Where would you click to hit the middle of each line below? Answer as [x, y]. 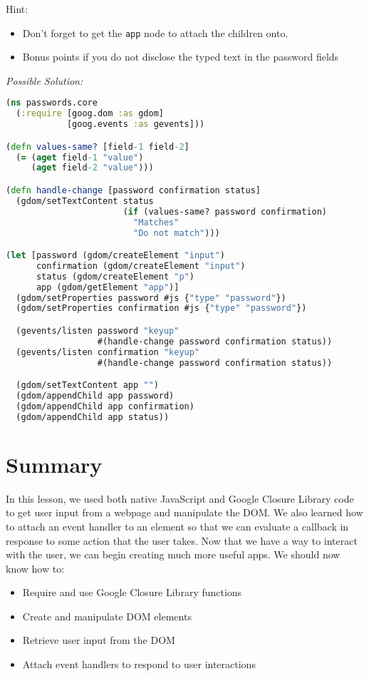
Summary [54, 464]
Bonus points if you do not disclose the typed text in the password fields [181, 57]
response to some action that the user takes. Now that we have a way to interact [182, 540]
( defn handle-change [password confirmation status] [133, 190]
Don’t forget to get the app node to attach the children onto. [155, 32]
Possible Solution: [45, 80]
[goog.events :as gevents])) [136, 124]
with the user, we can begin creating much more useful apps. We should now [173, 554]
